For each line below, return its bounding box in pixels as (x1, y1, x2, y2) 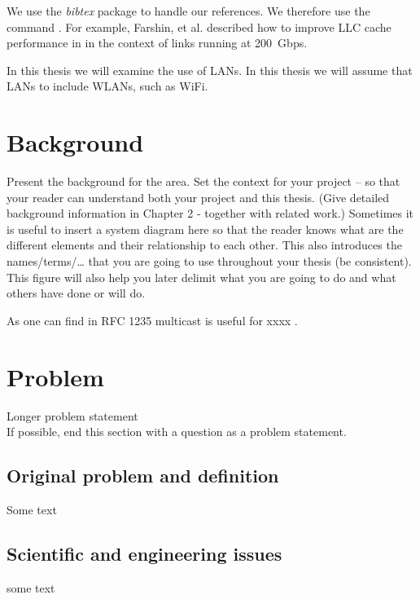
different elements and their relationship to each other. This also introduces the (7, 236, 402, 253)
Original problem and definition (7, 463, 279, 488)
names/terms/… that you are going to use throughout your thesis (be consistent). (7, 253, 412, 270)
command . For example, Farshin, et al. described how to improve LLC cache (7, 18, 392, 35)
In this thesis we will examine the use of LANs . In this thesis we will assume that (7, 61, 413, 78)
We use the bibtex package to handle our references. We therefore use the (7, 2, 370, 19)
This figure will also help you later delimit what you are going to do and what (7, 268, 396, 285)
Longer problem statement (7, 407, 138, 424)
